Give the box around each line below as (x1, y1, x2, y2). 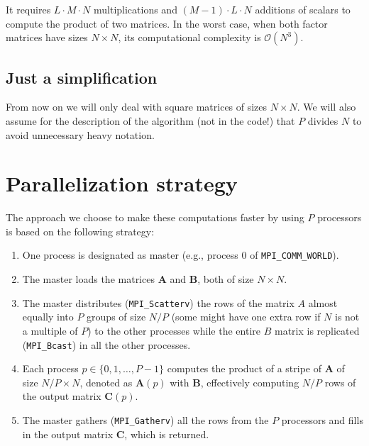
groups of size (87, 309, 146, 324)
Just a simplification (6, 66, 158, 88)
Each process (22, 361, 79, 376)
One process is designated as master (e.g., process (22, 247, 238, 262)
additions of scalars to (255, 2, 351, 16)
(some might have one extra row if (171, 309, 321, 324)
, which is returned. (124, 426, 209, 441)
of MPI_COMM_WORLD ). (250, 247, 339, 262)
